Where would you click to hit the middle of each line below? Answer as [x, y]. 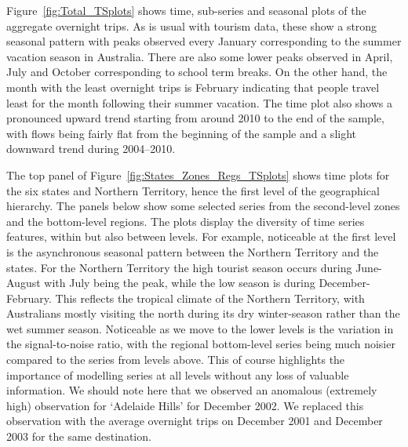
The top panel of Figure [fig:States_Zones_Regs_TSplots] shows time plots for [198, 174]
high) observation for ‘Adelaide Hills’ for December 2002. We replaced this [185, 405]
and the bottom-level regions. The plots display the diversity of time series [186, 221]
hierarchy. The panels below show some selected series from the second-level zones [203, 206]
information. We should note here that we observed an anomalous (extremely [192, 390]
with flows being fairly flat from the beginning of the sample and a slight [182, 133]
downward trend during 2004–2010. [91, 149]
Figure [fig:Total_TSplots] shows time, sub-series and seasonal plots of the [186, 10]
